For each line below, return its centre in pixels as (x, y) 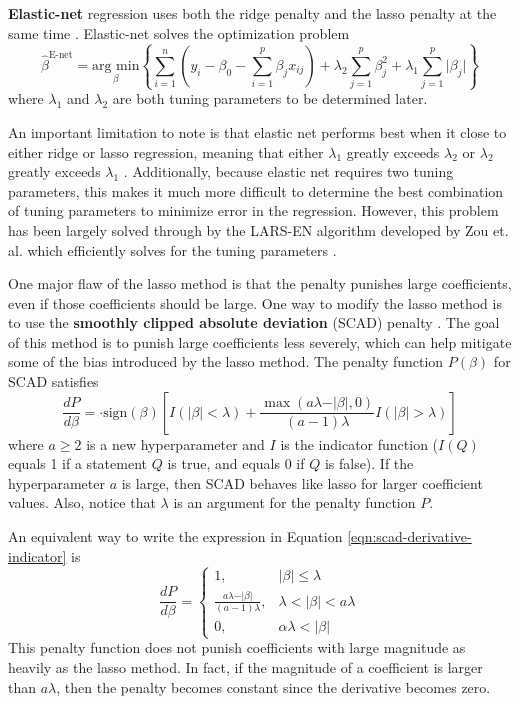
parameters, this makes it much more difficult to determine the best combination (256, 190)
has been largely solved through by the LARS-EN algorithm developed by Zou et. (258, 229)
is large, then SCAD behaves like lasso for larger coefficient (302, 482)
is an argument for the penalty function (294, 502)
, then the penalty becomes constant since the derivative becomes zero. (273, 686)
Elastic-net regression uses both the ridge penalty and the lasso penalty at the (252, 13)
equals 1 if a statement (77, 463)
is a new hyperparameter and (175, 443)
